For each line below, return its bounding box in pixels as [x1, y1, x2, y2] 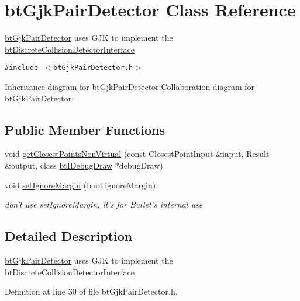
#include [5, 64, 39, 72]
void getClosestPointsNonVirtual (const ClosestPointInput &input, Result [5, 148, 270, 160]
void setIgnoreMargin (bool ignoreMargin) [5, 178, 156, 191]
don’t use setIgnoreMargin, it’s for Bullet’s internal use [5, 198, 203, 211]
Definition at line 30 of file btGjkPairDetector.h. [5, 285, 178, 297]
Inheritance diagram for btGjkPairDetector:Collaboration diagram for [5, 80, 255, 92]
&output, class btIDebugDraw [5, 159, 113, 171]
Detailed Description [5, 227, 133, 245]
